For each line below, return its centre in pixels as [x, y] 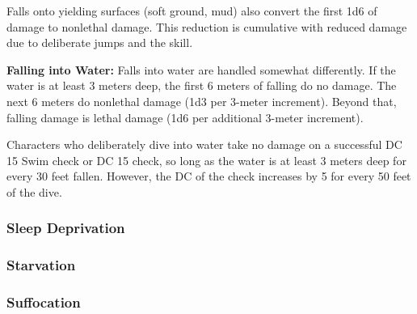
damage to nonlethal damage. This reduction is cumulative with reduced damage [207, 26]
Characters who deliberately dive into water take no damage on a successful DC [204, 144]
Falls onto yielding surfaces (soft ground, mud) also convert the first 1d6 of [192, 11]
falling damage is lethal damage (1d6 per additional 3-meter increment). [185, 117]
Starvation [41, 265]
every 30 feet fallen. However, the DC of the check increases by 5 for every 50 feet [209, 176]
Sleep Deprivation [66, 228]
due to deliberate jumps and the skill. [100, 42]
